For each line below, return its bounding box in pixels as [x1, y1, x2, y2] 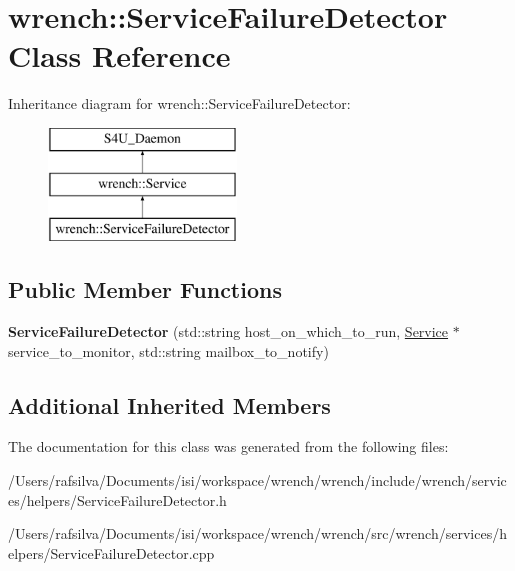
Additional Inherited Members [8, 389, 331, 420]
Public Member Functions [8, 274, 282, 305]
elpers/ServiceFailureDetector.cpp [8, 542, 215, 563]
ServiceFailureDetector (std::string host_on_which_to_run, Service [8, 321, 449, 342]
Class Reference [8, 35, 231, 76]
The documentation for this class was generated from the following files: [8, 436, 449, 457]
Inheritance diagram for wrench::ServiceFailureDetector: [8, 93, 351, 114]
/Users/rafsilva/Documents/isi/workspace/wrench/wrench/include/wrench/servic [8, 470, 507, 491]
